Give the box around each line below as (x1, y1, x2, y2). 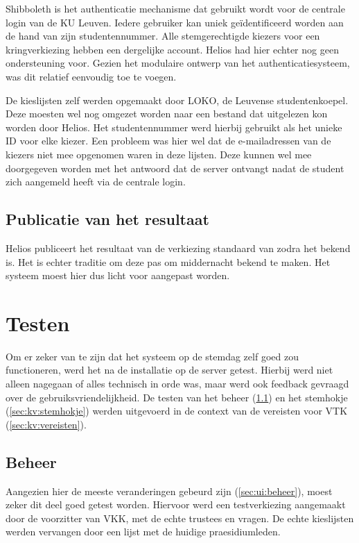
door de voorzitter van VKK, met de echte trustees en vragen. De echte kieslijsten (6, 510, 354, 525)
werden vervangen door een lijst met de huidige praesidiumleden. (6, 524, 281, 539)
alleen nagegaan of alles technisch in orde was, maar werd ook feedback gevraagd (6, 376, 349, 391)
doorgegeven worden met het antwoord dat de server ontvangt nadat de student (6, 160, 344, 175)
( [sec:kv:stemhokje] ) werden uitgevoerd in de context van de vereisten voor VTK (6, 403, 348, 418)
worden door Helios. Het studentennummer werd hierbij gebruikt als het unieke (6, 119, 342, 134)
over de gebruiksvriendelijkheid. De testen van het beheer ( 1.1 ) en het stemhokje (6, 390, 348, 404)
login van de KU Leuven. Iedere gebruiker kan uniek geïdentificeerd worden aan (6, 15, 344, 29)
